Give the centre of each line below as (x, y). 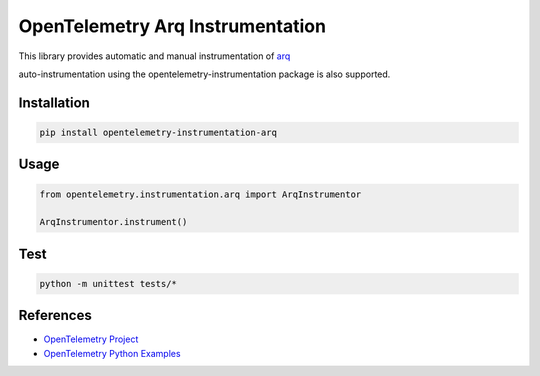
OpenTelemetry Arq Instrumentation (172, 26)
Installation (54, 102)
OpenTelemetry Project (91, 339)
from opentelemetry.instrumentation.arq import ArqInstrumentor (200, 194)
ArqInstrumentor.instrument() (113, 222)
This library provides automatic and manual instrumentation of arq (154, 56)
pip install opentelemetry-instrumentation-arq (158, 132)
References (55, 315)
